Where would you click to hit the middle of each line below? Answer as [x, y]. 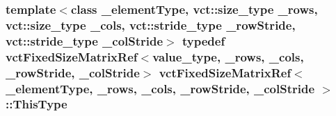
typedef [204, 40]
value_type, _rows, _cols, [228, 56]
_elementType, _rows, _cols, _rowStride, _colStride [160, 88]
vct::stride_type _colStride [85, 40]
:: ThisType [37, 104]
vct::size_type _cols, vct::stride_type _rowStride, [151, 25]
